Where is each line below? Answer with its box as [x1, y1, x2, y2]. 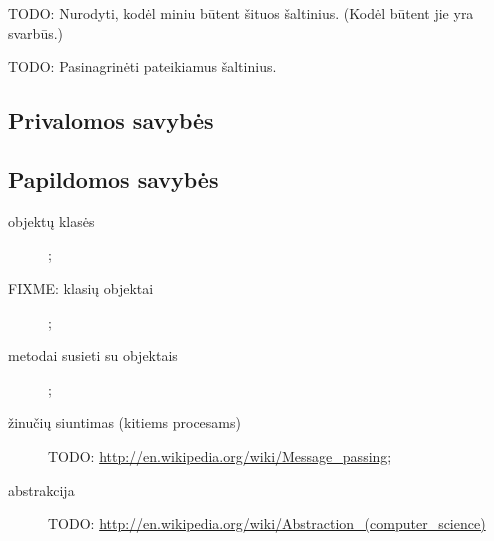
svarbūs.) [8, 22, 64, 43]
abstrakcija [8, 479, 75, 500]
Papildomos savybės [8, 163, 219, 194]
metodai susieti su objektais [8, 345, 178, 366]
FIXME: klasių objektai [8, 277, 154, 298]
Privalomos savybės [8, 105, 214, 136]
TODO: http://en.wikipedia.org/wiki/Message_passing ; [48, 445, 392, 466]
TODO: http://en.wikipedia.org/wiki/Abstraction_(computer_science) [48, 513, 486, 534]
